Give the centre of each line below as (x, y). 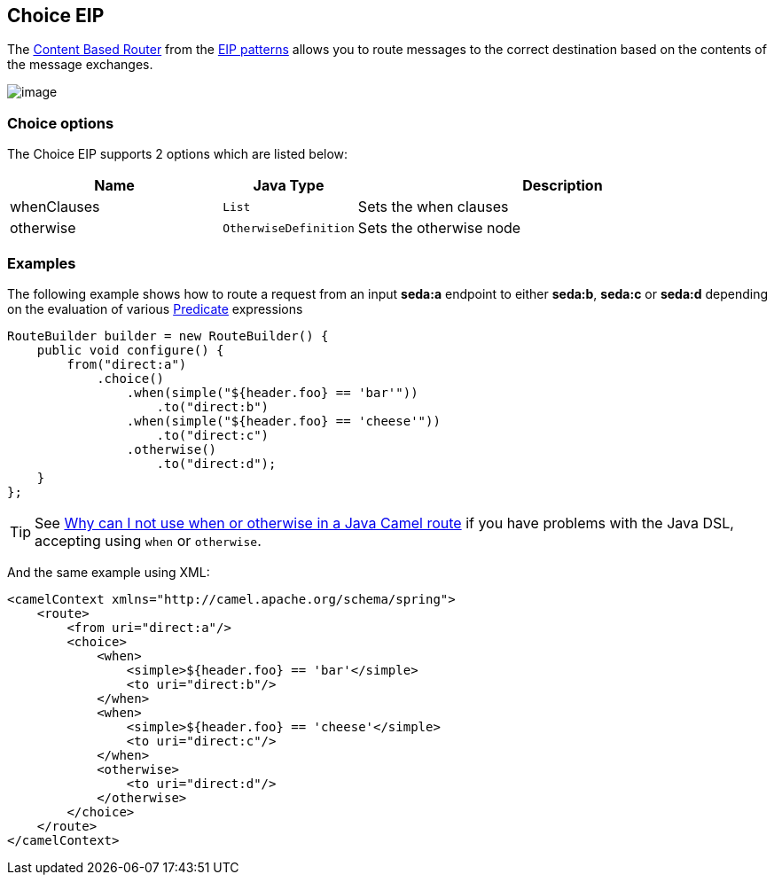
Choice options (61, 123)
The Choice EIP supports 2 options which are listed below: (178, 154)
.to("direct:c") (213, 435)
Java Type (289, 186)
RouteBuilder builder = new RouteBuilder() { (168, 336)
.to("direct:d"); (216, 463)
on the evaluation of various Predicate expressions (155, 308)
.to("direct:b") (213, 406)
